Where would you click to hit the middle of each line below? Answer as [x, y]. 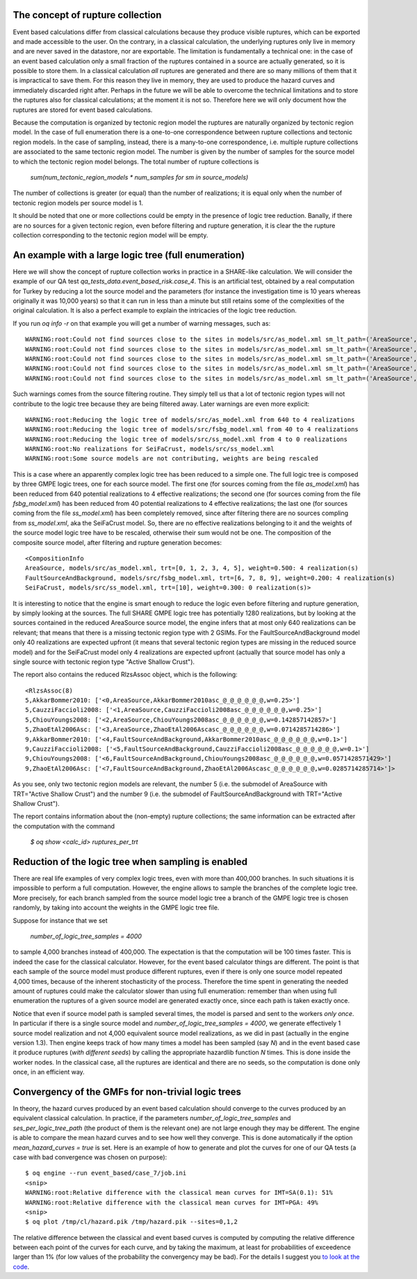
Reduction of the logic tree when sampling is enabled [130, 862]
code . [21, 1266]
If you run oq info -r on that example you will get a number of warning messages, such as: [142, 323]
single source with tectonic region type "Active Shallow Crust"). [104, 662]
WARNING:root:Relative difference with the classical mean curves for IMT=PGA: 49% [172, 1202]
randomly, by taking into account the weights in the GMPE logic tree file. [116, 907]
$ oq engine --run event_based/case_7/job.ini [106, 1173]
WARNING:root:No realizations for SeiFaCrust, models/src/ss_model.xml [150, 449]
